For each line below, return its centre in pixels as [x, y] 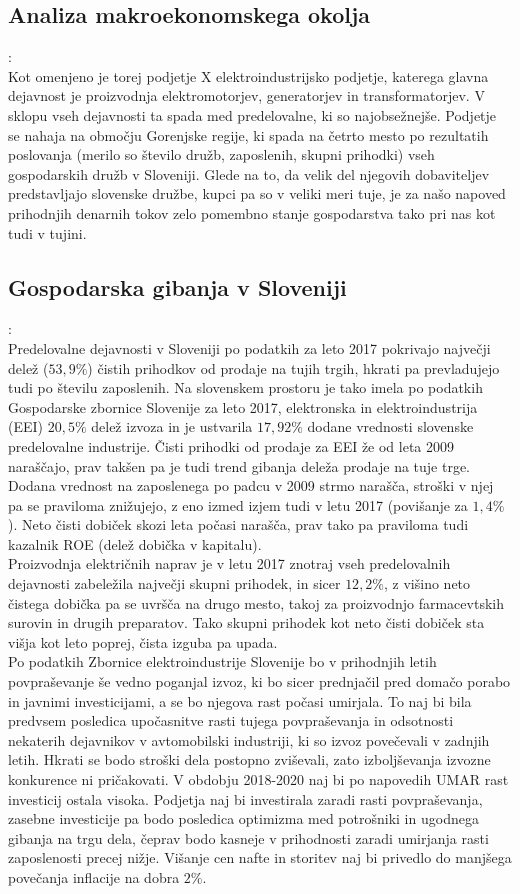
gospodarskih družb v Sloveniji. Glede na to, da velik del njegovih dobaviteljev [249, 173]
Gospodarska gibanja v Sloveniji [177, 286]
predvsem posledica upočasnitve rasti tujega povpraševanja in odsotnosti [231, 720]
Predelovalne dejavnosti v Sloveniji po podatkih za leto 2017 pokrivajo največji [249, 347]
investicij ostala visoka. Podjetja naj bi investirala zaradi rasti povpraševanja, [245, 798]
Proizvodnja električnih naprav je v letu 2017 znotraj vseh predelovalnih [229, 563]
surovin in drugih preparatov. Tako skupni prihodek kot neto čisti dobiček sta [246, 622]
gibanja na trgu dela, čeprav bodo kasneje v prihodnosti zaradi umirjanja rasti [248, 837]
